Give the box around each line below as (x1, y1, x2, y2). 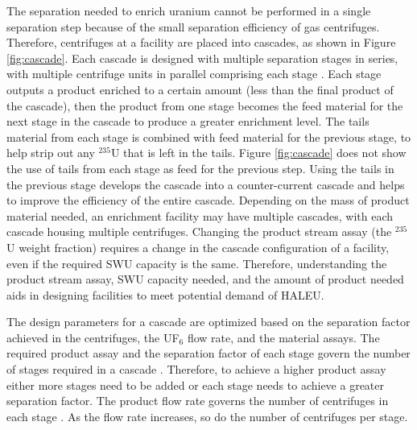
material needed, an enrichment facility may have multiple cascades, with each (6, 207, 394, 224)
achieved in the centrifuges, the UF (6, 329, 180, 345)
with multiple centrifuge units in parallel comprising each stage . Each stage (6, 65, 382, 82)
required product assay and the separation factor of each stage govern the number (6, 345, 411, 362)
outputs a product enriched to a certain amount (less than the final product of (6, 81, 394, 97)
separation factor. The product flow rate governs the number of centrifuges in (6, 392, 389, 409)
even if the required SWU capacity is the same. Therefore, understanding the (6, 254, 387, 271)
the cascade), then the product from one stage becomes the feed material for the (6, 97, 403, 114)
